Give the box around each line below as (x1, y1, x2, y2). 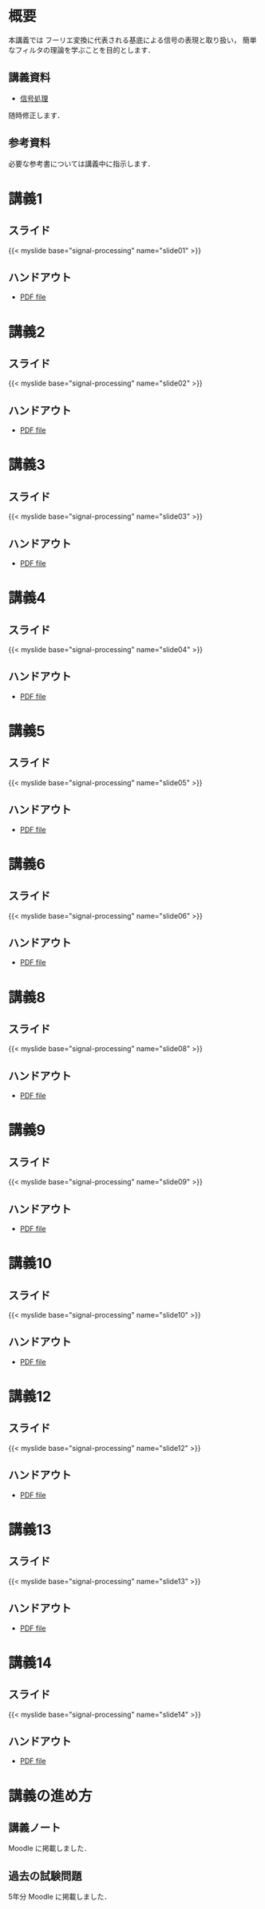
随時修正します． (8, 110, 65, 120)
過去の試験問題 (8, 1869, 82, 1883)
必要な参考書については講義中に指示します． (8, 159, 155, 168)
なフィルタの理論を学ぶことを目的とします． (8, 45, 156, 54)
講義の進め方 (8, 1787, 93, 1804)
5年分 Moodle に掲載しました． (8, 1892, 112, 1902)
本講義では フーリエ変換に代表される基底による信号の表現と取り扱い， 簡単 (8, 35, 257, 45)
